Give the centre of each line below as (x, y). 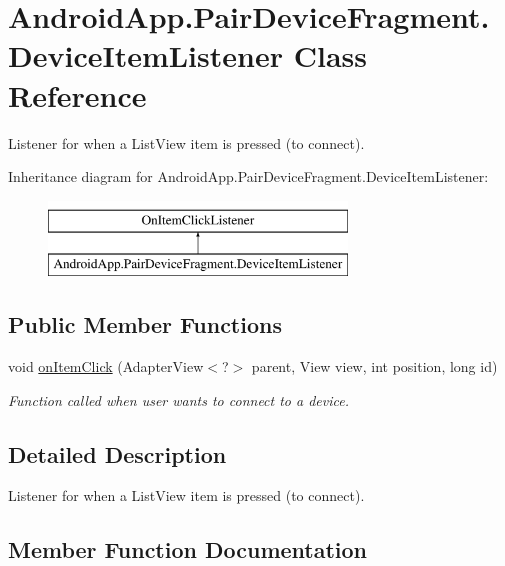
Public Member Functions (145, 324)
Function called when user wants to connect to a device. (178, 399)
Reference (77, 94)
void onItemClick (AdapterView (106, 366)
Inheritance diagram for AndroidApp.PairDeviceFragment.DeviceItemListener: (248, 176)
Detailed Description (117, 453)
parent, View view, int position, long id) (374, 366)
